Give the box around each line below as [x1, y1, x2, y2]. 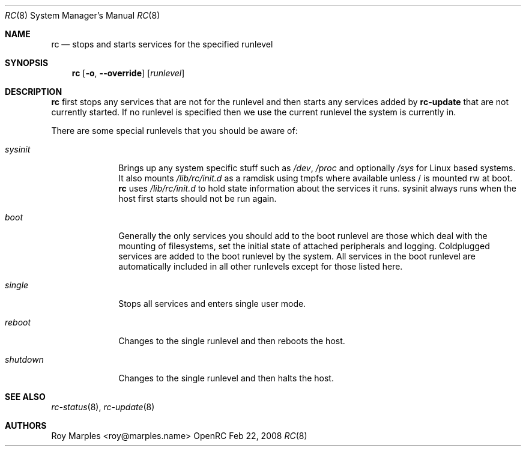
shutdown [5, 354, 44, 365]
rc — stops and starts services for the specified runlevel [51, 39, 273, 49]
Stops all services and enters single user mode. [118, 298, 306, 309]
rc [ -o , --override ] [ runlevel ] [71, 68, 185, 78]
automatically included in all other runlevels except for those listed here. [118, 261, 403, 271]
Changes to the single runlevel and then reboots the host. [118, 336, 345, 346]
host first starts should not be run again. [118, 193, 277, 204]
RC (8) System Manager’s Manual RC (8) [5, 10, 160, 20]
